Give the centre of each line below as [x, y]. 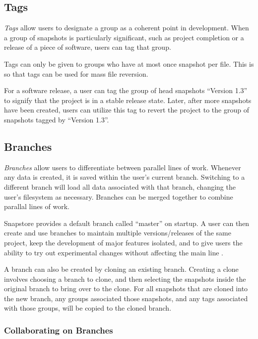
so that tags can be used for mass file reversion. [76, 73]
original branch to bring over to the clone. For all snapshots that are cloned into [126, 288]
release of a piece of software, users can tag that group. [88, 47]
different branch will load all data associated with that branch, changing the [120, 186]
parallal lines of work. [37, 206]
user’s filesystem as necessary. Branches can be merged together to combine [119, 196]
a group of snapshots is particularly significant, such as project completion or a [124, 37]
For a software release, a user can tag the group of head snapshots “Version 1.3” [126, 90]
